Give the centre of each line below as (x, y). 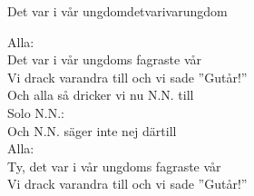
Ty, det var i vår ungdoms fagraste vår (114, 166)
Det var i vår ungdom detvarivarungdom (117, 11)
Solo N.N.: (36, 112)
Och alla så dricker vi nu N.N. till (101, 95)
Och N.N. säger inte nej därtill (92, 130)
